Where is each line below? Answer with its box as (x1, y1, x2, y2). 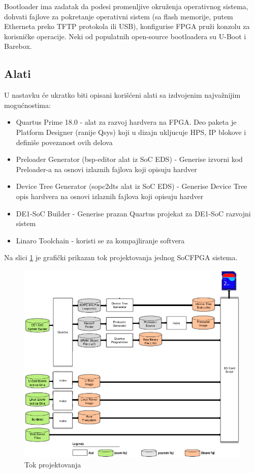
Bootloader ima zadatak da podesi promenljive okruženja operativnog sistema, (4, 1, 248, 11)
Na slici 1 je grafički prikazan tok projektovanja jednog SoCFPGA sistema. (4, 252, 238, 263)
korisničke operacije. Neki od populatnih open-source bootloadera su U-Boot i (4, 31, 246, 41)
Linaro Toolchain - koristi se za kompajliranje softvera (16, 235, 185, 245)
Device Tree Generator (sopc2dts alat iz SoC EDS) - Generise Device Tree (16, 181, 247, 191)
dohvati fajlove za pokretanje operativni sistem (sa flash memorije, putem (4, 11, 233, 21)
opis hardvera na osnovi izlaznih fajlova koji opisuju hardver (16, 190, 204, 201)
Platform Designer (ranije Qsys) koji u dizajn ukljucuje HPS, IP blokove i (16, 126, 246, 137)
